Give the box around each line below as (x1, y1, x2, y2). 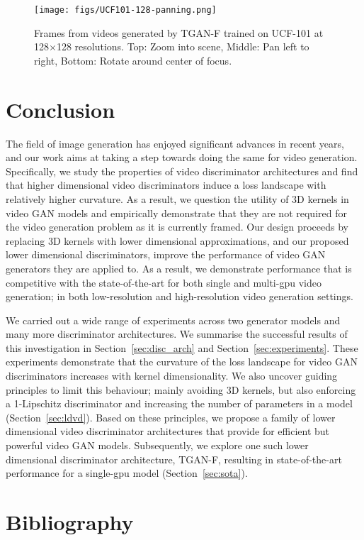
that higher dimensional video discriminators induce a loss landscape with (6, 177, 326, 192)
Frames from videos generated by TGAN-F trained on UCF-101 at (34, 25, 324, 40)
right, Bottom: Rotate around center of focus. (34, 53, 232, 67)
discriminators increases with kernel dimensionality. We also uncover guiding (6, 368, 338, 383)
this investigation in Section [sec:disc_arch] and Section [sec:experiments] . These (6, 340, 358, 355)
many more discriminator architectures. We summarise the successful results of (6, 326, 348, 341)
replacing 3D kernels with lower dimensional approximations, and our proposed (6, 233, 349, 248)
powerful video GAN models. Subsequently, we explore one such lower (6, 438, 309, 453)
